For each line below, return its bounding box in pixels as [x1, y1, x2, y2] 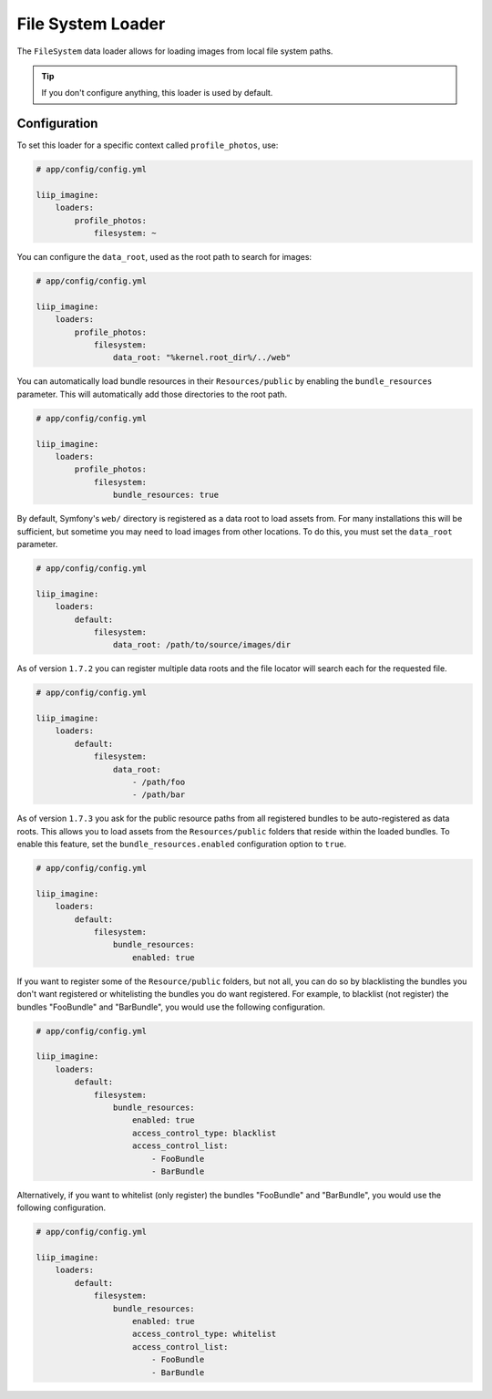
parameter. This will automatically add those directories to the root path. [16, 389, 287, 399]
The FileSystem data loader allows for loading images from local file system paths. [16, 46, 333, 57]
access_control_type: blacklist [132, 1127, 277, 1138]
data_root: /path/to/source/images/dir [112, 639, 292, 650]
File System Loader [16, 14, 166, 34]
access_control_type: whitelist [132, 1329, 277, 1340]
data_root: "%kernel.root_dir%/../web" [112, 352, 292, 363]
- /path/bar [132, 790, 186, 800]
